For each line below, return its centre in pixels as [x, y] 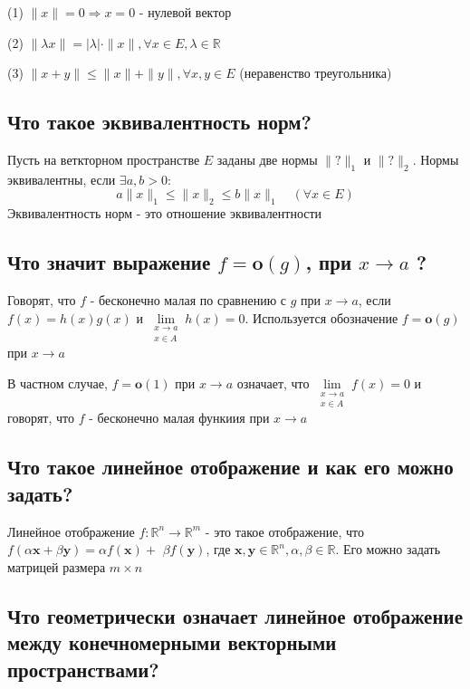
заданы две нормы [267, 159]
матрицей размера [57, 566]
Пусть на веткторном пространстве [104, 159]
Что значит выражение [109, 262]
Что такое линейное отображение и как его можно [230, 467]
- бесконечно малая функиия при [179, 418]
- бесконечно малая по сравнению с [188, 299]
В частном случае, [58, 383]
